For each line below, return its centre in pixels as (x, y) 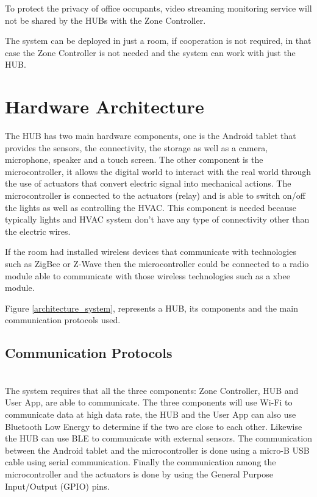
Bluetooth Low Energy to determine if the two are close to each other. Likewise (154, 426)
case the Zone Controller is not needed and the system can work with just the (150, 52)
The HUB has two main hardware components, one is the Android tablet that (151, 136)
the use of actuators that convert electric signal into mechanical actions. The (148, 183)
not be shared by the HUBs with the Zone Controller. (105, 20)
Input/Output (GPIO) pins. (57, 486)
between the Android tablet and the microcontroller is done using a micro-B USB (157, 450)
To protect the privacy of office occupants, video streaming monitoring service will (158, 8)
